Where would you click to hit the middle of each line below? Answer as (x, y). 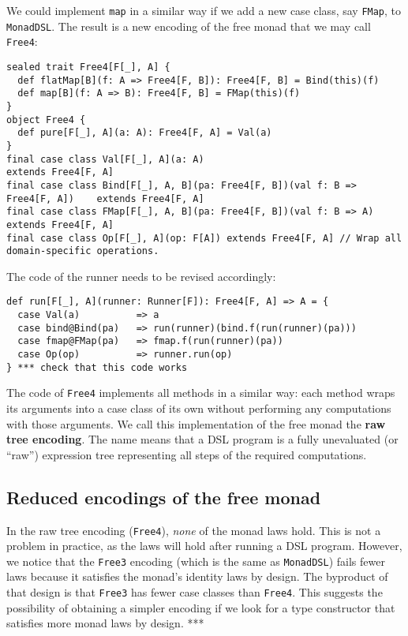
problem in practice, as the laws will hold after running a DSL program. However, (204, 546)
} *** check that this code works (97, 367)
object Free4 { (46, 120)
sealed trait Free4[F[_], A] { (88, 67)
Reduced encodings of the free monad (164, 497)
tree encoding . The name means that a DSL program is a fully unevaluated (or (202, 439)
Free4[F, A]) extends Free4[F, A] (105, 198)
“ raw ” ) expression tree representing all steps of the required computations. (187, 454)
